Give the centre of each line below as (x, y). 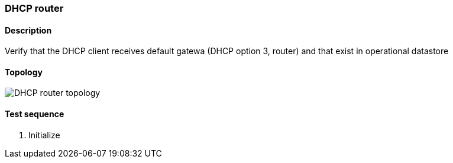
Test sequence (35, 114)
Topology (24, 72)
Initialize (44, 135)
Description (28, 30)
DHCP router (34, 8)
